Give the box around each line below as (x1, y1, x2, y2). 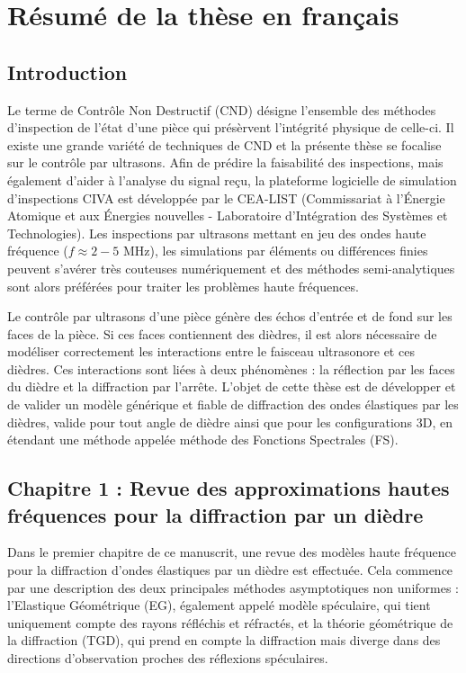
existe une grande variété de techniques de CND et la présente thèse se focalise (7, 135, 442, 154)
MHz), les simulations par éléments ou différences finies (122, 241, 428, 260)
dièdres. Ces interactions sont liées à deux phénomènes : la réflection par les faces (7, 359, 455, 378)
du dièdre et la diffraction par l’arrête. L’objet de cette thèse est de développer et (7, 377, 456, 396)
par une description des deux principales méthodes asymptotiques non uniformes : (7, 578, 459, 597)
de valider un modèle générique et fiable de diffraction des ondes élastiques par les (7, 395, 459, 414)
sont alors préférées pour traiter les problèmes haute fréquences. (7, 276, 359, 295)
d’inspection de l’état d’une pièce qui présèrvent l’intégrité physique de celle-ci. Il (7, 118, 454, 137)
